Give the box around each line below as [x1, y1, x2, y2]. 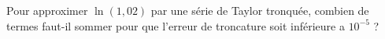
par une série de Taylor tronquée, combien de [150, 2, 369, 18]
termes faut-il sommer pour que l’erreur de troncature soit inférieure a [6, 17, 345, 34]
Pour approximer [6, 2, 88, 18]
